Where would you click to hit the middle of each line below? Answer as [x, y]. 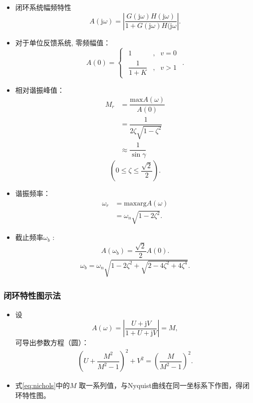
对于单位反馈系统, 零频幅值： [63, 42]
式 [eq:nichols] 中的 [42, 385]
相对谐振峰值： [40, 90]
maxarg [135, 203]
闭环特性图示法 [32, 296]
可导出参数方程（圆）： [52, 342]
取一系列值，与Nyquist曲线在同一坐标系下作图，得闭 [164, 385]
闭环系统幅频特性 [43, 7]
